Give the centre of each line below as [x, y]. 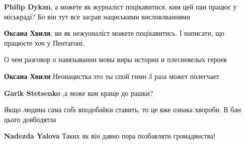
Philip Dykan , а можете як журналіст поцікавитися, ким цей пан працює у [121, 6]
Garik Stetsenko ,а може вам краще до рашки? [79, 93]
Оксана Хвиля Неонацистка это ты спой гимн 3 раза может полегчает [112, 76]
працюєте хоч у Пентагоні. [44, 42]
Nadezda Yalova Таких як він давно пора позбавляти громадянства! [110, 136]
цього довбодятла [30, 119]
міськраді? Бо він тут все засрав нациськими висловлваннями [97, 16]
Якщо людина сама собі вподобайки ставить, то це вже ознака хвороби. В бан [122, 109]
